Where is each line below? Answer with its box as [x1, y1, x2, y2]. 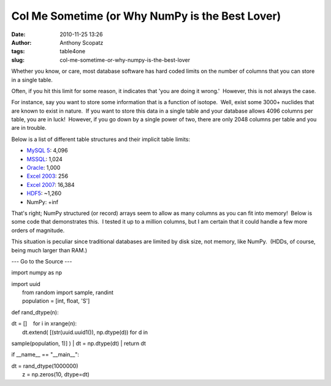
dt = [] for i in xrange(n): [11, 320, 77, 327]
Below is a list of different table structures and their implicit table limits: [11, 135, 191, 143]
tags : [11, 48, 25, 55]
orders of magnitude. [11, 227, 65, 234]
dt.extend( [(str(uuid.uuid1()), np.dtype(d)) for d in [22, 328, 148, 336]
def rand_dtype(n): [11, 308, 59, 316]
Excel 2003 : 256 [26, 172, 69, 180]
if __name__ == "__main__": [11, 351, 80, 358]
